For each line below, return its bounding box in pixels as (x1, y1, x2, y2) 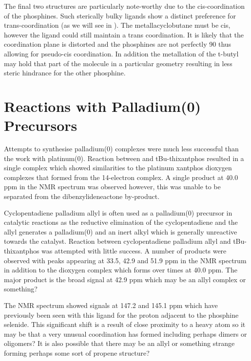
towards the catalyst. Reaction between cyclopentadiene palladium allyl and (4, 236, 231, 246)
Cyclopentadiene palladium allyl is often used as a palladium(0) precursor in (4, 207, 232, 217)
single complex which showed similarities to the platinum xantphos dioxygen (4, 162, 232, 173)
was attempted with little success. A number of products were (41, 246, 227, 255)
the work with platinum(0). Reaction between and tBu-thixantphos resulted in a (4, 153, 244, 163)
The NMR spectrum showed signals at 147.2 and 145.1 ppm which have (4, 300, 218, 310)
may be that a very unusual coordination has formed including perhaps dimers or (4, 328, 247, 339)
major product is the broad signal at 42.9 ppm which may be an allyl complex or (4, 274, 246, 284)
